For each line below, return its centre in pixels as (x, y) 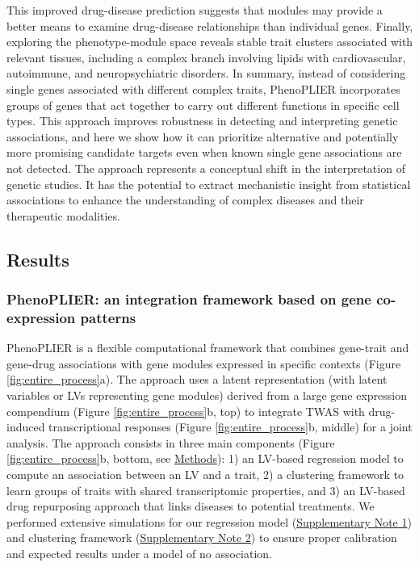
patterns (108, 317)
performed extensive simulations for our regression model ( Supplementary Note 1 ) (209, 521)
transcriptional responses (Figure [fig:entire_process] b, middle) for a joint (230, 427)
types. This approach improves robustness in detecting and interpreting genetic (202, 121)
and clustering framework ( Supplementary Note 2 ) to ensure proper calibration (202, 538)
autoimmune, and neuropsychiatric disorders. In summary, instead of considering (206, 73)
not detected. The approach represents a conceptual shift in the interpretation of (206, 168)
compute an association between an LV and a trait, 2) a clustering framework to (205, 474)
